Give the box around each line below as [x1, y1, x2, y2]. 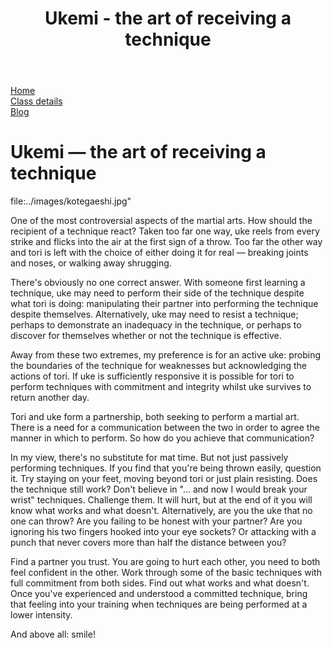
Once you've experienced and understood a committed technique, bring [10, 588, 308, 600]
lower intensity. [10, 609, 73, 621]
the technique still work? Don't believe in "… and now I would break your [10, 483, 308, 496]
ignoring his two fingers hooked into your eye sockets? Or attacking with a [10, 526, 317, 538]
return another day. [10, 392, 90, 404]
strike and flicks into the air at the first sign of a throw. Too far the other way [10, 236, 323, 248]
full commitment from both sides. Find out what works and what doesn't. [10, 577, 310, 589]
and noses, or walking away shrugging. [10, 257, 172, 269]
